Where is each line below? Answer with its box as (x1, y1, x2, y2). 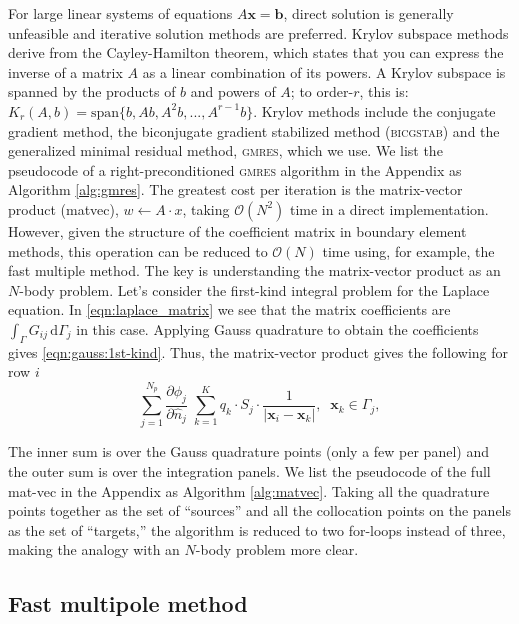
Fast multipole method (8, 588, 248, 619)
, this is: (359, 81, 409, 102)
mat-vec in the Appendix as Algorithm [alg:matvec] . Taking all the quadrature (8, 480, 490, 501)
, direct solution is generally (283, 3, 454, 23)
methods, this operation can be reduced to (8, 240, 268, 261)
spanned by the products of (8, 81, 176, 102)
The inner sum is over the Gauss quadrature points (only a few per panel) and (8, 441, 489, 462)
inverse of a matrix (8, 61, 123, 82)
